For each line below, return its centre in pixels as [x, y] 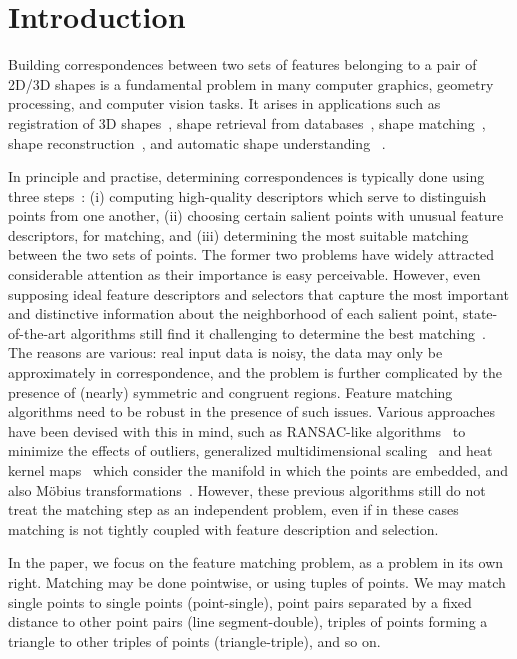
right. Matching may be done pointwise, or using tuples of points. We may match [257, 581]
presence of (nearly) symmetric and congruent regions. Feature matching [230, 391]
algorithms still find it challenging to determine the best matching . [278, 332]
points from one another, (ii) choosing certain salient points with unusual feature [256, 215]
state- [480, 313]
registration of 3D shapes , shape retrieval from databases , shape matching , [247, 122]
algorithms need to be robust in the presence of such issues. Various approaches [251, 411]
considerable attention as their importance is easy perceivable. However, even [244, 274]
